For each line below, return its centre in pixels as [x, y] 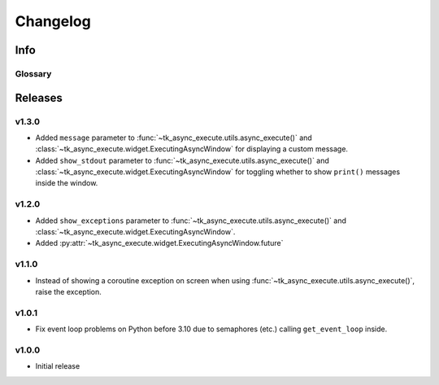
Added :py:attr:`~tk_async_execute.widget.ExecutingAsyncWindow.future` [159, 243]
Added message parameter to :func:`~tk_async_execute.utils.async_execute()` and [174, 138]
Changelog [53, 21]
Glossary [33, 73]
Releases [39, 98]
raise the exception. [68, 291]
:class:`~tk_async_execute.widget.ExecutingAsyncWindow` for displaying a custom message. [192, 149]
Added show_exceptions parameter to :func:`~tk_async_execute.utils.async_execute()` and [191, 221]
